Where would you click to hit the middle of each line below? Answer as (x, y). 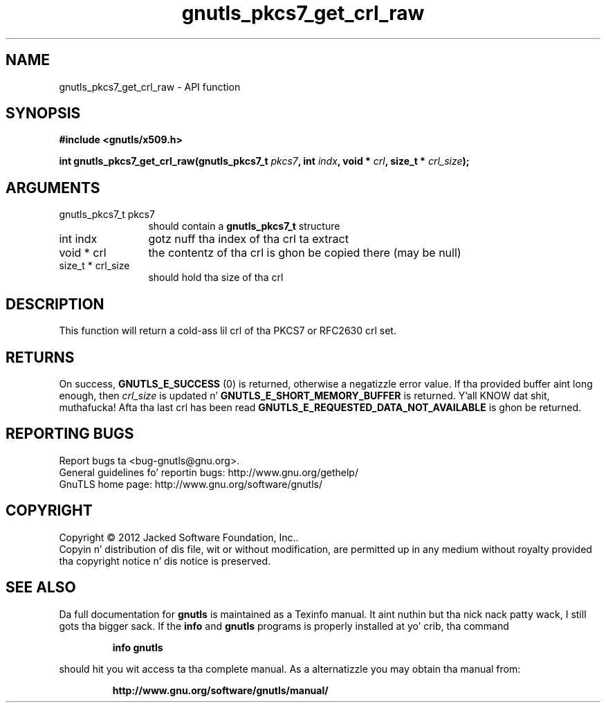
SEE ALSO (41, 588)
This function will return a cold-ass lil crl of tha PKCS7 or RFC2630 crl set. (228, 331)
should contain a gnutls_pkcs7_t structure (244, 226)
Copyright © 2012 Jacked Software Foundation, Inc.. (179, 537)
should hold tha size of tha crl (216, 278)
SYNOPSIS (43, 114)
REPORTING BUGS (70, 434)
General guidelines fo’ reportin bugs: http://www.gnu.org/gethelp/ (209, 472)
